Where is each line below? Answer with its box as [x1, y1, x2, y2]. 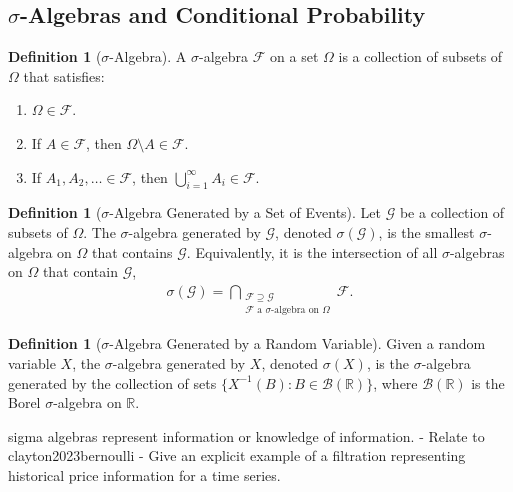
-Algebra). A [109, 46, 187, 67]
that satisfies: [23, 65, 105, 86]
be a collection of [399, 202, 505, 223]
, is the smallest [378, 221, 475, 242]
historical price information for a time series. [8, 464, 281, 485]
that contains [91, 241, 173, 262]
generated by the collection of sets [8, 372, 217, 393]
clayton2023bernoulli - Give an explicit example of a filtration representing [8, 445, 466, 466]
